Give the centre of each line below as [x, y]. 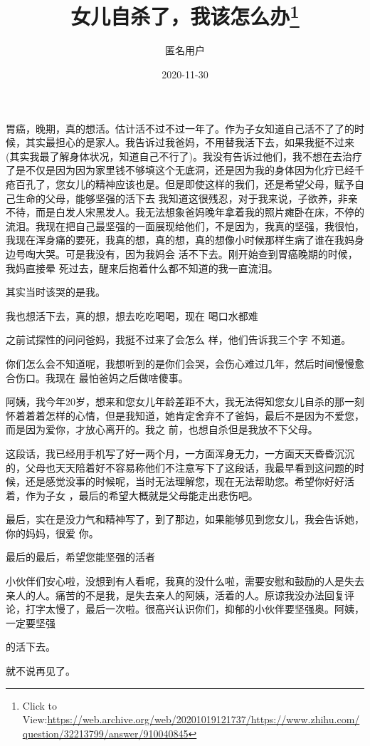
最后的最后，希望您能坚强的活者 [80, 557]
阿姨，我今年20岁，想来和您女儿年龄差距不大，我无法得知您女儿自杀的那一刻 [185, 402]
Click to [40, 705]
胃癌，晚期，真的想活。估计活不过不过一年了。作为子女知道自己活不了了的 [180, 128]
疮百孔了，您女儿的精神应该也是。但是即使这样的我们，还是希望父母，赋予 [180, 184]
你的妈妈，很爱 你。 [52, 533]
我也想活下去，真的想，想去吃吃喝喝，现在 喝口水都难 [132, 315]
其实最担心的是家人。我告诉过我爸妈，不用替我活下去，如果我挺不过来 [190, 142]
